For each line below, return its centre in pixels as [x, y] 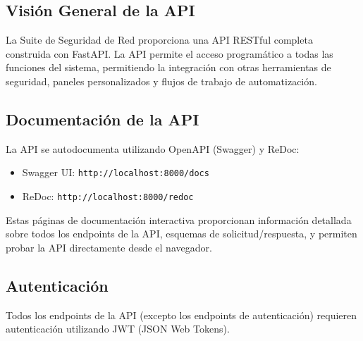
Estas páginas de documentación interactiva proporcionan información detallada [179, 219]
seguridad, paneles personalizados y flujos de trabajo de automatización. [161, 81]
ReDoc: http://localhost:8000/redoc [108, 196]
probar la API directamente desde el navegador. [109, 247]
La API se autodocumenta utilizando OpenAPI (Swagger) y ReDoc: [153, 148]
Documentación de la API [103, 119]
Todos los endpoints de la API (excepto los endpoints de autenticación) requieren [181, 315]
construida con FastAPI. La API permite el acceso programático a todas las [170, 53]
